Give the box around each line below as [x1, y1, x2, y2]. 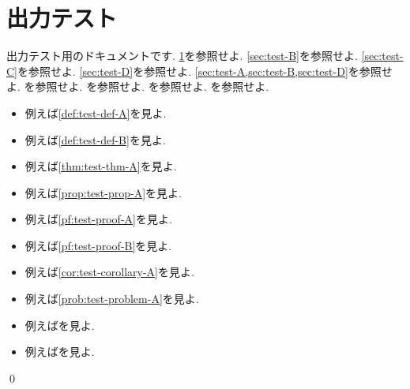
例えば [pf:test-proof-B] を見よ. [24, 237, 172, 253]
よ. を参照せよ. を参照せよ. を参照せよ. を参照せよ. [6, 78, 269, 95]
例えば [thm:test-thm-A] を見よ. [24, 158, 177, 174]
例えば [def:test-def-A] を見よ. [24, 104, 167, 121]
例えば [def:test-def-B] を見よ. [24, 131, 166, 148]
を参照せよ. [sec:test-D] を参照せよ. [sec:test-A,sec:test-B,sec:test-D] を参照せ [17, 62, 393, 79]
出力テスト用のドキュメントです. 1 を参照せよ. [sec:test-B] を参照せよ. [6, 47, 358, 64]
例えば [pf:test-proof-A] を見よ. [24, 211, 172, 227]
